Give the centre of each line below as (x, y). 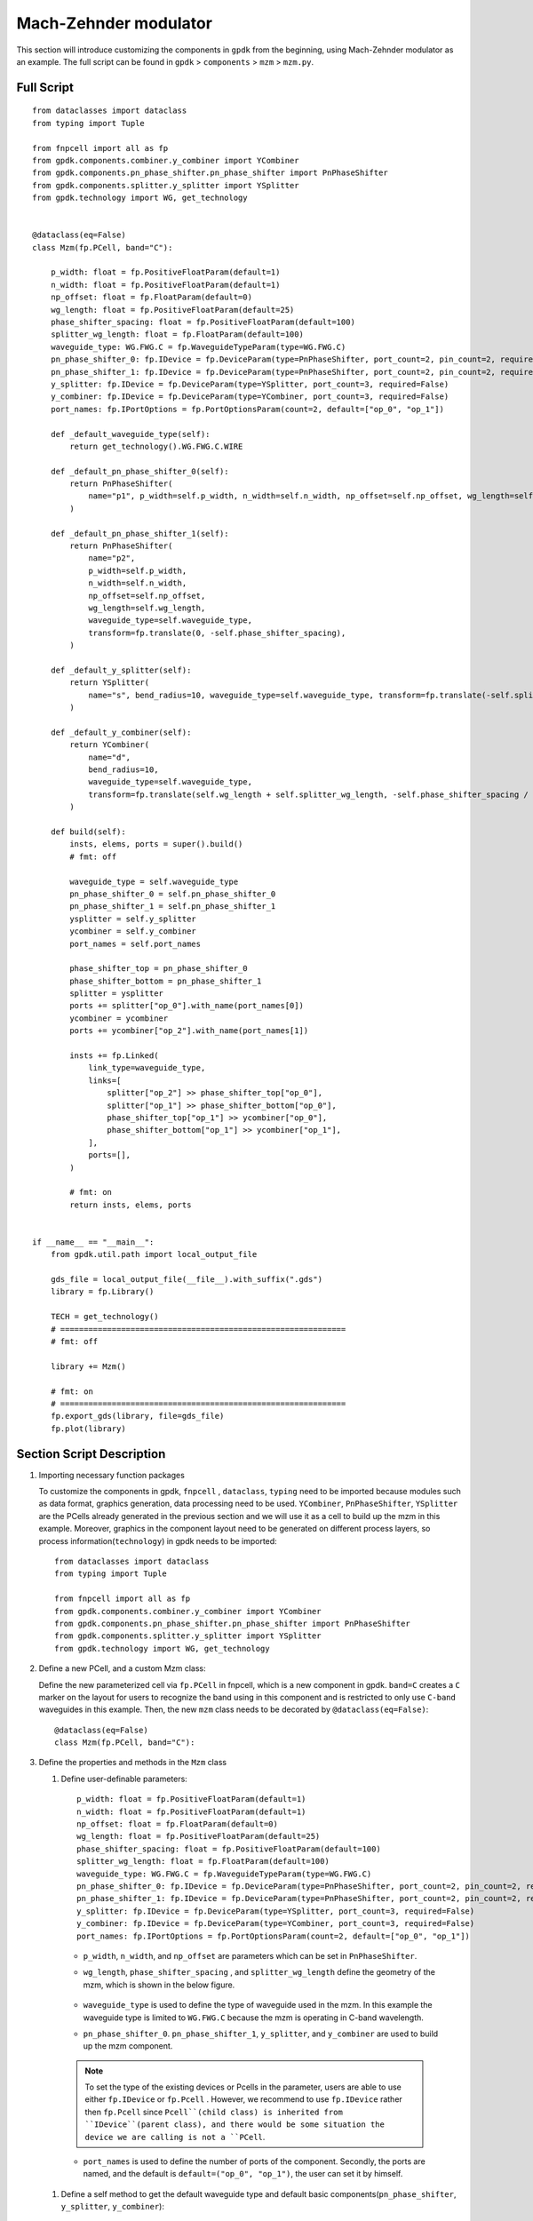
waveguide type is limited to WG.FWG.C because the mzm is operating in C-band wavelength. (253, 2018)
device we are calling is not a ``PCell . (175, 2137)
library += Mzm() (88, 1366)
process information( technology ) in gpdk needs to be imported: (158, 1540)
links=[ (105, 1080)
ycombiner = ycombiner (119, 1018)
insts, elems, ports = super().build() (156, 844)
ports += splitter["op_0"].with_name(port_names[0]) (187, 1006)
